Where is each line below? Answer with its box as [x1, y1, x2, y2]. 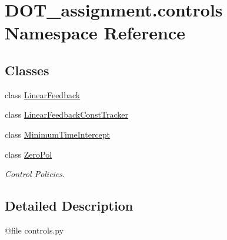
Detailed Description [5, 196, 133, 215]
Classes [5, 61, 49, 79]
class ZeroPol [5, 148, 52, 160]
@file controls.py [5, 224, 64, 236]
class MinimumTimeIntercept [5, 128, 111, 140]
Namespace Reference [5, 21, 185, 45]
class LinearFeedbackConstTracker [5, 108, 128, 121]
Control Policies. [5, 168, 65, 180]
